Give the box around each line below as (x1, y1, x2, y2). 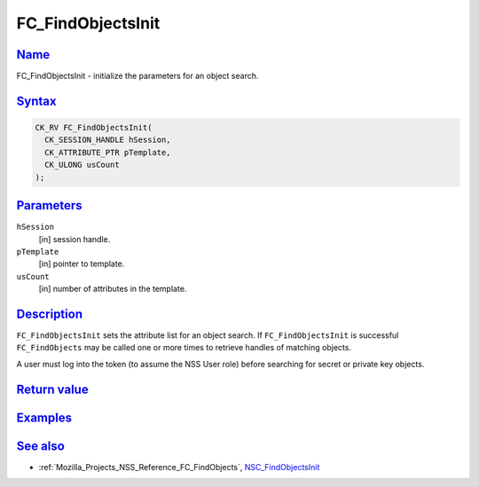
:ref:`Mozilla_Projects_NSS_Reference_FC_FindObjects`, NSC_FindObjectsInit (38, 461, 320, 472)
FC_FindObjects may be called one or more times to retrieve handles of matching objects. (16, 342, 352, 353)
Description (16, 306, 83, 321)
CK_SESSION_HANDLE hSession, (44, 135, 172, 145)
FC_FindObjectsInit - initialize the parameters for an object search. (16, 71, 259, 82)
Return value (16, 381, 89, 397)
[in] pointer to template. (38, 258, 125, 270)
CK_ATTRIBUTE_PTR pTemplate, (44, 147, 172, 157)
